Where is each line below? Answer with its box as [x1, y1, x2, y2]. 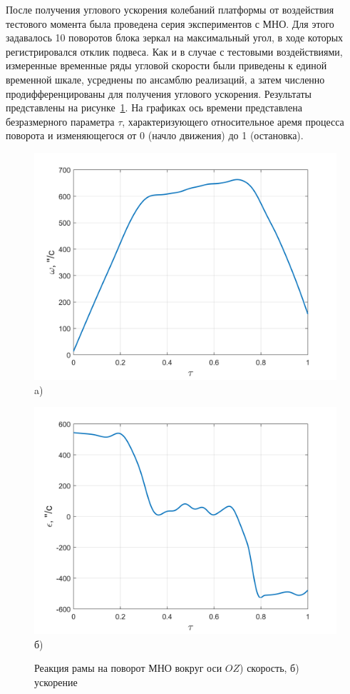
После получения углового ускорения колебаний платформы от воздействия [6, 2, 334, 16]
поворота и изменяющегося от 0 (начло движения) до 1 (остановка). [6, 128, 304, 143]
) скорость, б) [240, 660, 299, 675]
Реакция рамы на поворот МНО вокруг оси [34, 660, 222, 675]
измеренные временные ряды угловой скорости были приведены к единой [6, 58, 327, 73]
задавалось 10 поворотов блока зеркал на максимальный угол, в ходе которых [6, 30, 344, 45]
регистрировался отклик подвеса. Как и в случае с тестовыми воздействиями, [6, 44, 343, 59]
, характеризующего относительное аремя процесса [122, 114, 344, 129]
